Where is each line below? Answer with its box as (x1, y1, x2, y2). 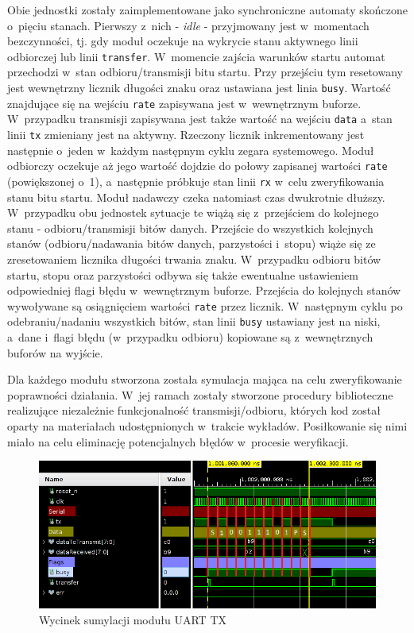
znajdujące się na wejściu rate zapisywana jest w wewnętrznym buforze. (7, 95, 362, 111)
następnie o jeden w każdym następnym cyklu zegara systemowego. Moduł (7, 141, 374, 158)
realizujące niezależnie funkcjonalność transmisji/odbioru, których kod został (7, 402, 381, 419)
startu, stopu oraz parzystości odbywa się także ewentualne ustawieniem (7, 266, 358, 283)
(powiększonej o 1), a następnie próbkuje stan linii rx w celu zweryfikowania (7, 172, 385, 189)
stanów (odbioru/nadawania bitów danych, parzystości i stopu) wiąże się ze (7, 235, 376, 252)
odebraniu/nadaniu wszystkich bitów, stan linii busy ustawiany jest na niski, (7, 313, 381, 330)
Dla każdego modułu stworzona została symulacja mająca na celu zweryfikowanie (7, 371, 402, 388)
